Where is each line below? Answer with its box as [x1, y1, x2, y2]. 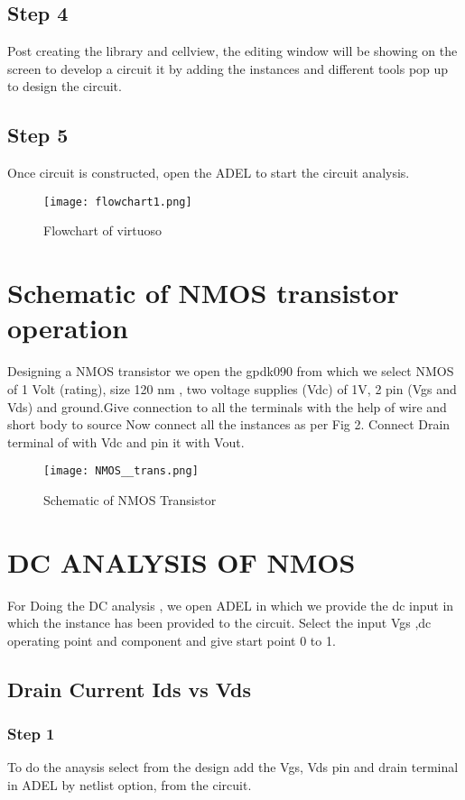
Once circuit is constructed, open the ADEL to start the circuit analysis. [7, 163, 410, 182]
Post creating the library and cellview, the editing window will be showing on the [7, 41, 458, 60]
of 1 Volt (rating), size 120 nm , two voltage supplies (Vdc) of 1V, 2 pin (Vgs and [7, 379, 457, 398]
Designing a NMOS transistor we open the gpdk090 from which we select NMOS [7, 362, 454, 381]
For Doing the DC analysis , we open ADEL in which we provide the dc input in [7, 595, 454, 614]
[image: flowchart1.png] [43, 195, 192, 208]
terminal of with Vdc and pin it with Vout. [7, 432, 245, 451]
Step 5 [7, 121, 69, 149]
